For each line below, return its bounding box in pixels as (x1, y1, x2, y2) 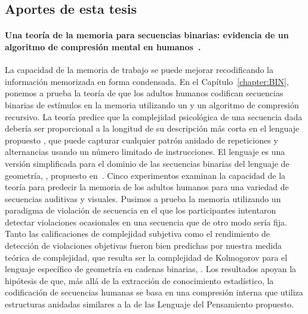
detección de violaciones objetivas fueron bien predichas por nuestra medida (5, 239, 282, 252)
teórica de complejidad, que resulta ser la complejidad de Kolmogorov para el (5, 251, 288, 263)
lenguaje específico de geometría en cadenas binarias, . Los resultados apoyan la (5, 263, 297, 275)
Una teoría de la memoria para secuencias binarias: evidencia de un (5, 29, 289, 41)
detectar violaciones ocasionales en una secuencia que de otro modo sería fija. (5, 215, 287, 228)
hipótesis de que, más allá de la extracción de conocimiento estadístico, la (5, 274, 274, 286)
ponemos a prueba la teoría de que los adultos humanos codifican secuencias (5, 87, 284, 99)
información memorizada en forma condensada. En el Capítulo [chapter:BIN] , (5, 75, 289, 87)
